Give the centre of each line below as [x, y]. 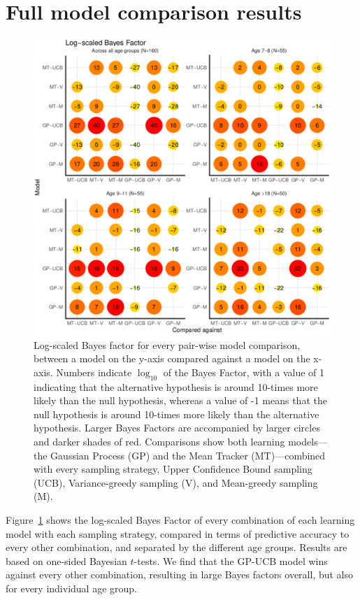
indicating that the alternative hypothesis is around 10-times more [176, 386]
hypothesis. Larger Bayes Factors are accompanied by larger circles [177, 428]
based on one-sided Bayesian [66, 560]
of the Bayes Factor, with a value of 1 [244, 372]
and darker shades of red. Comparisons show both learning [159, 442]
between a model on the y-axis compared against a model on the [172, 358]
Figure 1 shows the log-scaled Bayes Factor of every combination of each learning [180, 520]
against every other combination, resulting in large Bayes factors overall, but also [180, 574]
